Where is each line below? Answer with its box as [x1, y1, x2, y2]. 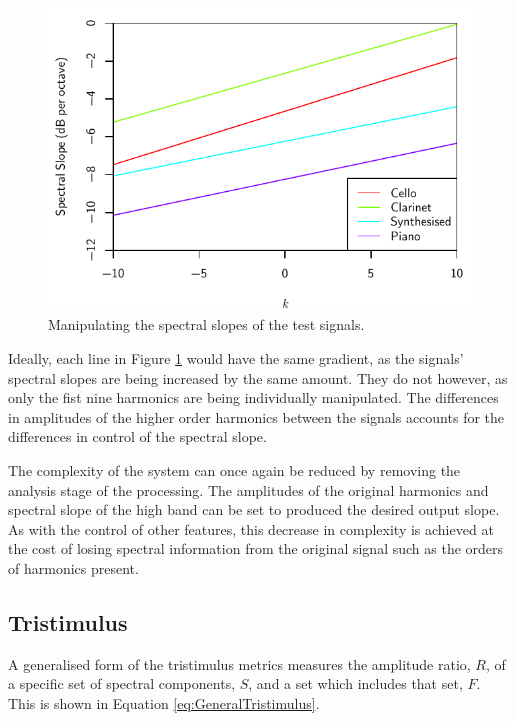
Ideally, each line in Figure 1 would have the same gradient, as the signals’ [8, 348, 464, 369]
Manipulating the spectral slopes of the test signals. [48, 314, 365, 335]
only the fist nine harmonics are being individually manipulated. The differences [8, 387, 499, 408]
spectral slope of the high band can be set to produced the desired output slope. [8, 499, 500, 520]
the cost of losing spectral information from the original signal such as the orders [8, 538, 504, 559]
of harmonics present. [8, 557, 139, 578]
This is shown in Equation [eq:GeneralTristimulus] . [8, 692, 320, 713]
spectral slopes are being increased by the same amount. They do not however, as [8, 367, 508, 388]
